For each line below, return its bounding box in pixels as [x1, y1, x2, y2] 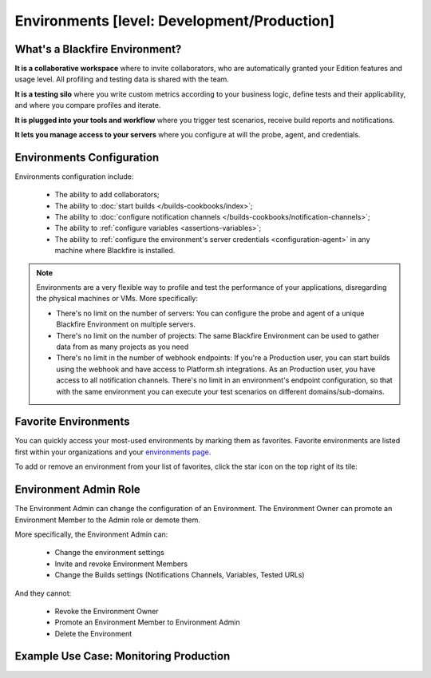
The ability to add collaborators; [54, 190, 160, 200]
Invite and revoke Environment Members [54, 559, 188, 569]
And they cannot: [14, 588, 72, 598]
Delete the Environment [54, 628, 132, 638]
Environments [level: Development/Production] [14, 12, 335, 30]
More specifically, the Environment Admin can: [14, 529, 168, 539]
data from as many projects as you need [56, 342, 189, 351]
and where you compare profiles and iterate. [14, 101, 161, 110]
